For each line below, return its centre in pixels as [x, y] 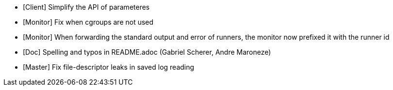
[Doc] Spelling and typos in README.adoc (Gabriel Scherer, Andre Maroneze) [147, 52]
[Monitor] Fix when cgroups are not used [88, 22]
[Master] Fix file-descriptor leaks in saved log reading [109, 67]
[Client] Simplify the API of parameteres [86, 7]
